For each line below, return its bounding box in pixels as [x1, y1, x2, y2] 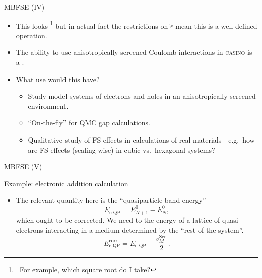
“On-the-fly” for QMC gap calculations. [28, 117, 151, 128]
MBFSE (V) [4, 161, 42, 172]
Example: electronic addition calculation [4, 178, 128, 188]
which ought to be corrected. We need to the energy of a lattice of [16, 214, 220, 225]
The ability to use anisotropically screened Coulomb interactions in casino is [16, 47, 252, 57]
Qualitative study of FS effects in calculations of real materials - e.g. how [28, 134, 255, 145]
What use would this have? [16, 74, 100, 84]
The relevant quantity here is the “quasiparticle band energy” [16, 195, 206, 205]
